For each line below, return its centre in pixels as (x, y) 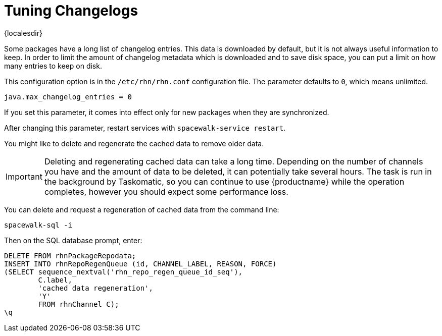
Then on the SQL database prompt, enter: (73, 240)
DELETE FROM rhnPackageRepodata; (70, 256)
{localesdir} (23, 33)
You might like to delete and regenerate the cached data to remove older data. (134, 143)
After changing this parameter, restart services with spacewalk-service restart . (145, 128)
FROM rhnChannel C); (79, 304)
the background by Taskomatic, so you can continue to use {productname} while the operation (224, 181)
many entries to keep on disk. (53, 66)
